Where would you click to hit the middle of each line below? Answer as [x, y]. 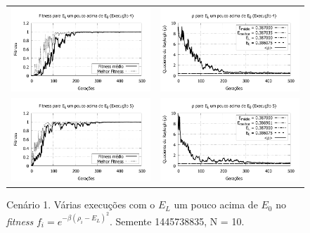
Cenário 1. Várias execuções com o [81, 204]
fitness [20, 221]
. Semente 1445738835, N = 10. [177, 221]
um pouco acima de [216, 204]
